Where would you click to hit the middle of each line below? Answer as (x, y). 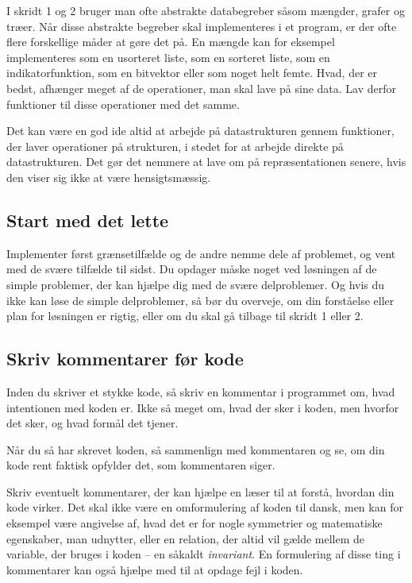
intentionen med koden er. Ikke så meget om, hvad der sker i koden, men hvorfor (203, 407)
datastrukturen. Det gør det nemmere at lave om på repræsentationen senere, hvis (206, 162)
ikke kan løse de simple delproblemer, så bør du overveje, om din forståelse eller (200, 300)
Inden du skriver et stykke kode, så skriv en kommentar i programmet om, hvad (201, 391)
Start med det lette (88, 220)
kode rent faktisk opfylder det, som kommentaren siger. (141, 465)
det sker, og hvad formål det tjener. (92, 423)
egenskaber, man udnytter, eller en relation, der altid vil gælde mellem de (185, 538)
